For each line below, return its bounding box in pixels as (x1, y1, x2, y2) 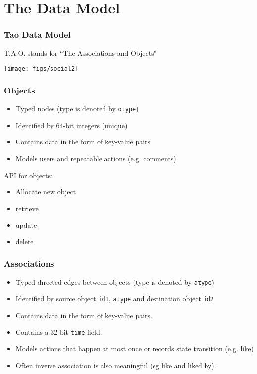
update (15, 220, 37, 230)
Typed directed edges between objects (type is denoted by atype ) (15, 277, 214, 287)
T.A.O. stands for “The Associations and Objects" (4, 47, 156, 58)
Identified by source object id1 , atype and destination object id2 (15, 293, 214, 304)
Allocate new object (15, 187, 76, 197)
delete (15, 236, 34, 246)
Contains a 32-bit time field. (15, 327, 102, 337)
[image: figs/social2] (4, 65, 79, 73)
